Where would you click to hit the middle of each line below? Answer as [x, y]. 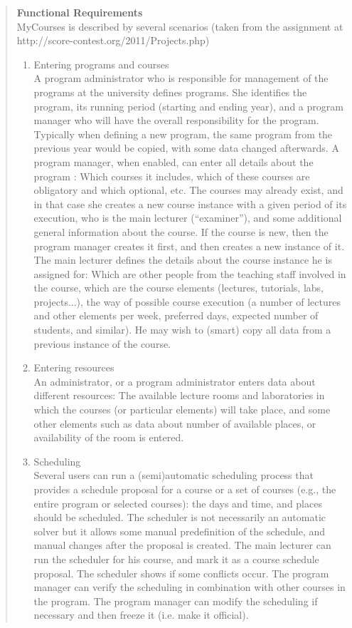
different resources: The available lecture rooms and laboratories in [179, 395]
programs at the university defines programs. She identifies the [170, 92]
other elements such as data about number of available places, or [175, 423]
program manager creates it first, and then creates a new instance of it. [189, 246]
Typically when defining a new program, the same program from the [183, 134]
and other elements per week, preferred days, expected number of [176, 315]
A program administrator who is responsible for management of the [181, 78]
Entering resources [74, 367]
